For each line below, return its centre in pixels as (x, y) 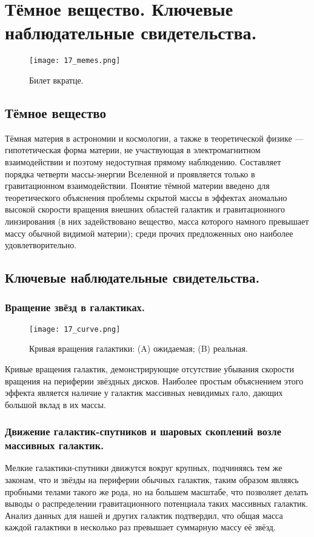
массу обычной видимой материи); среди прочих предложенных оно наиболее (149, 233)
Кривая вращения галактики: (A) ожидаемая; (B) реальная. (139, 348)
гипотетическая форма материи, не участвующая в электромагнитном (133, 150)
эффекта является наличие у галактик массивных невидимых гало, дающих (144, 393)
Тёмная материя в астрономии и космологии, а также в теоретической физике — (154, 138)
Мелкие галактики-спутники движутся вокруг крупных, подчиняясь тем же (144, 468)
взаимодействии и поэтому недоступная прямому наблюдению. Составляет (143, 161)
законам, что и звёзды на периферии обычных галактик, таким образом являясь (152, 480)
